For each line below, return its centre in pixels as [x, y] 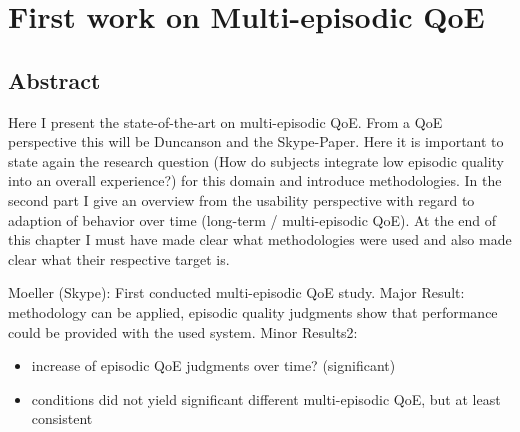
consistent [62, 418]
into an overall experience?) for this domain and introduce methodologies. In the [255, 180]
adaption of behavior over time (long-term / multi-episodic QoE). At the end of [252, 219]
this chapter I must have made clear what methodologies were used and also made [260, 239]
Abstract [54, 79]
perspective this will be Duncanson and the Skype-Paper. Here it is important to [256, 141]
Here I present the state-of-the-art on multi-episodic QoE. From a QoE [225, 121]
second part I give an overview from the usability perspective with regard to [241, 199]
